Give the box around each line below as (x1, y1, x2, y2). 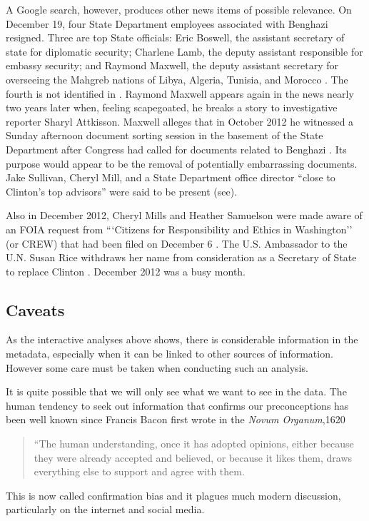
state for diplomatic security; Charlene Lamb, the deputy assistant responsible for (6, 44, 363, 59)
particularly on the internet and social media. (6, 502, 205, 517)
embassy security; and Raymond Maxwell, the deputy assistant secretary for (6, 58, 338, 73)
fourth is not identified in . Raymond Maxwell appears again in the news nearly (6, 86, 354, 101)
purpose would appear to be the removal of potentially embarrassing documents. (6, 156, 358, 171)
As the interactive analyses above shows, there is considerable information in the (6, 332, 358, 347)
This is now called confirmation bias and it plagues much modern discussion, (6, 487, 341, 502)
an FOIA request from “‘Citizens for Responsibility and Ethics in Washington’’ (6, 221, 353, 236)
